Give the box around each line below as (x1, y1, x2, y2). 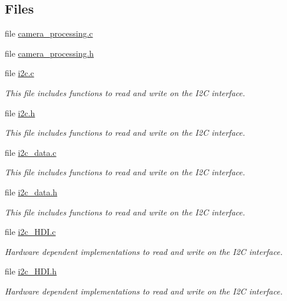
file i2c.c (5, 67, 34, 79)
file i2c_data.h (5, 185, 58, 198)
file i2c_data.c (5, 146, 57, 158)
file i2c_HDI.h (5, 265, 57, 277)
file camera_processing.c (5, 27, 93, 40)
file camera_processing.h (5, 47, 94, 59)
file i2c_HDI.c (5, 225, 56, 238)
